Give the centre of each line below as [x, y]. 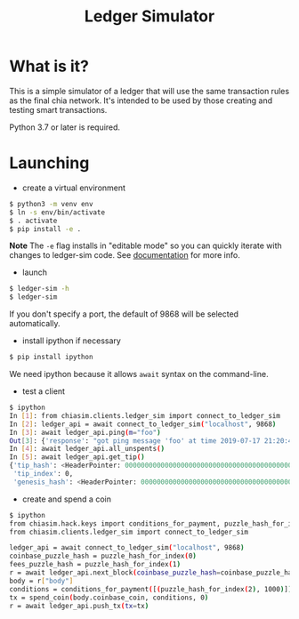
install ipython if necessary [72, 341]
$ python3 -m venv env [51, 204]
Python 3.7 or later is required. [65, 127]
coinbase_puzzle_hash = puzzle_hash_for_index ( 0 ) [103, 556]
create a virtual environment [74, 188]
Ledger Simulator [149, 16]
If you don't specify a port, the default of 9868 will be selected [124, 314]
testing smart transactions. [58, 109]
